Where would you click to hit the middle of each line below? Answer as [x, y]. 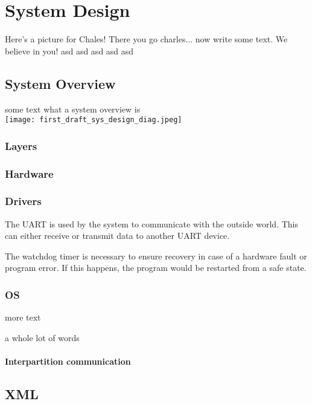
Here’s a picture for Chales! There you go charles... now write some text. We [146, 39]
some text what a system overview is [73, 109]
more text [23, 317]
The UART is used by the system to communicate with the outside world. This [151, 223]
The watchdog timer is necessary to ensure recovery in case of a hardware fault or [156, 256]
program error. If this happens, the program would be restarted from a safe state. [156, 268]
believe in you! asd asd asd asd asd [69, 50]
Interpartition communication [68, 361]
